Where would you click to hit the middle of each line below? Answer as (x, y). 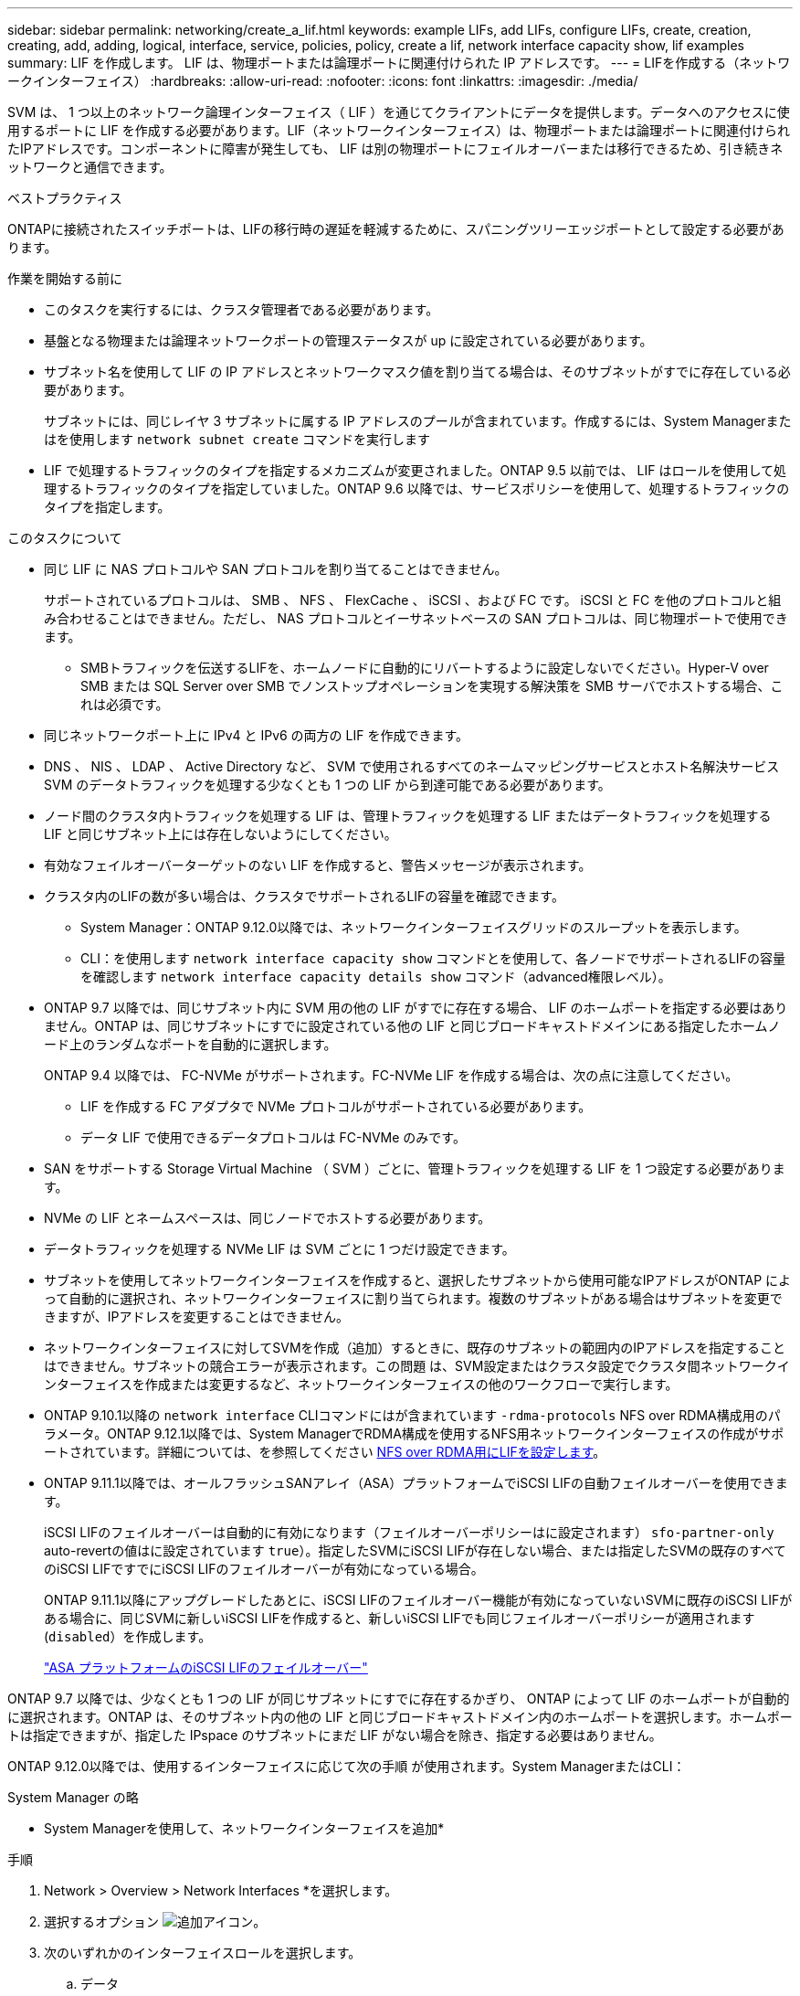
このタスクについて (65, 538)
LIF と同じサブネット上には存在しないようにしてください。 (221, 834)
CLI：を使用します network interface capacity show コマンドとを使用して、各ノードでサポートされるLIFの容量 (433, 958)
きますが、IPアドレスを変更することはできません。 (196, 1317)
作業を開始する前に (65, 278)
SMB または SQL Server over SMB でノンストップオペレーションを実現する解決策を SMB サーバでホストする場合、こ (432, 686)
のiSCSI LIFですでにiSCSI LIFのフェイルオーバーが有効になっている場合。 (264, 1569)
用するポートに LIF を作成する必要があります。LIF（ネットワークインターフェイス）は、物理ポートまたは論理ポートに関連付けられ (399, 130)
